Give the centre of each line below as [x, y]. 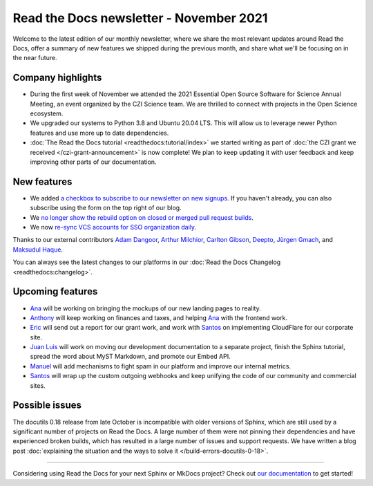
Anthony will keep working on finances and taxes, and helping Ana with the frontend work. [159, 317]
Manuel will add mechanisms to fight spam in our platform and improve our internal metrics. [161, 366]
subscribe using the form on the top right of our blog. [106, 208]
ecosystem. [47, 113]
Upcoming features [55, 291]
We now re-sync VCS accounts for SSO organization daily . [113, 227]
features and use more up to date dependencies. [99, 133]
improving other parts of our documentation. [93, 162]
